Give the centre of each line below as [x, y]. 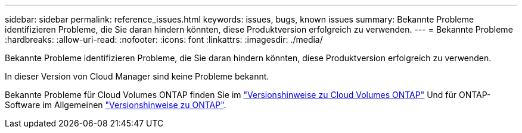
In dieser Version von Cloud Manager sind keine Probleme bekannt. [137, 76]
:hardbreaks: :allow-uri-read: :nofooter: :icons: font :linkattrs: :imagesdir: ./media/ [164, 39]
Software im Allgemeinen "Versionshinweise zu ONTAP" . [116, 105]
